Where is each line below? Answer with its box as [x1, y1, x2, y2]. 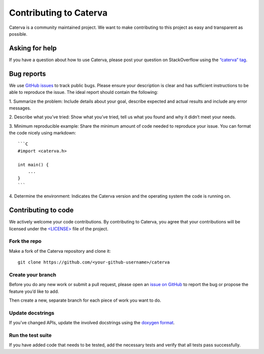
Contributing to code [9, 206, 74, 215]
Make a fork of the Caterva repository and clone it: [9, 248, 111, 254]
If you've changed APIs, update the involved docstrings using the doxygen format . [9, 320, 175, 326]
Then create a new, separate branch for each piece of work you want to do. [9, 297, 161, 303]
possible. [9, 31, 28, 37]
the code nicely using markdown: [9, 130, 76, 136]
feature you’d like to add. [9, 288, 59, 294]
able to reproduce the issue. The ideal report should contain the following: [9, 89, 158, 95]
